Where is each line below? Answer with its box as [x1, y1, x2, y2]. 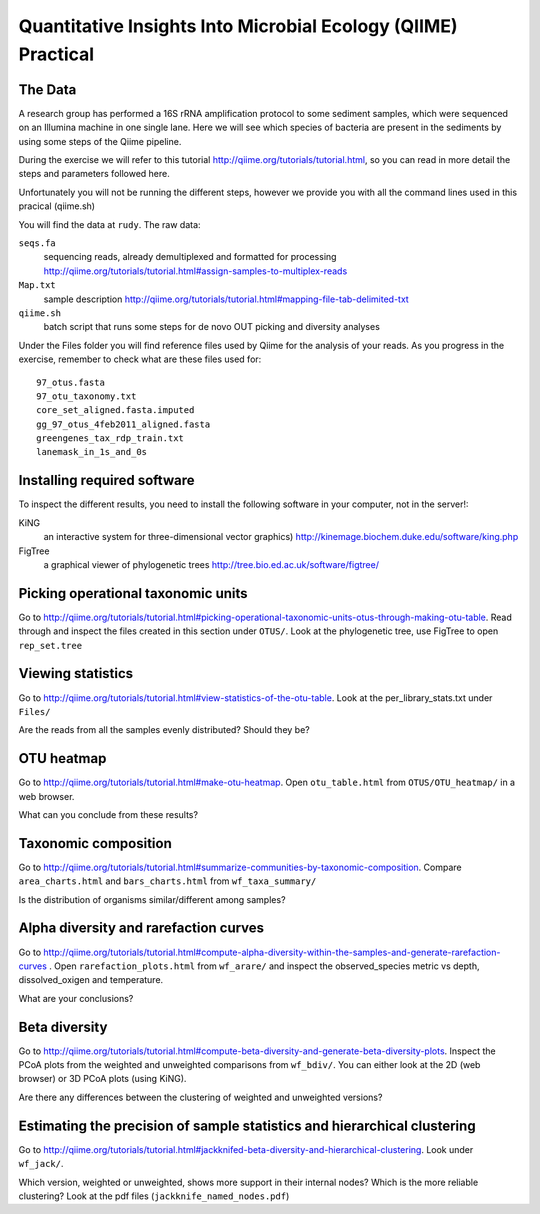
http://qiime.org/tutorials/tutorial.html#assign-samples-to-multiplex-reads [43, 265, 348, 277]
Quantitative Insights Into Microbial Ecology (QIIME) [18, 15, 458, 37]
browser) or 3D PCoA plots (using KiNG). [18, 1073, 187, 1085]
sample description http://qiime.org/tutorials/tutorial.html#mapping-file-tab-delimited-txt [43, 293, 409, 305]
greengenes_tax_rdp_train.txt [36, 433, 185, 444]
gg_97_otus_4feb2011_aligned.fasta [36, 418, 211, 430]
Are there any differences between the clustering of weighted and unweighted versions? [18, 1091, 383, 1103]
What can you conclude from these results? [18, 808, 199, 820]
